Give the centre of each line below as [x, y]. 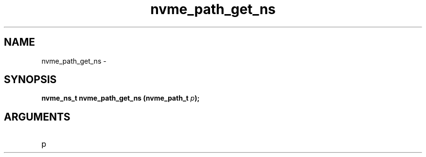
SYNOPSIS [30, 80]
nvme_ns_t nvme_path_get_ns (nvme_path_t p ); [121, 98]
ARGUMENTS [37, 117]
